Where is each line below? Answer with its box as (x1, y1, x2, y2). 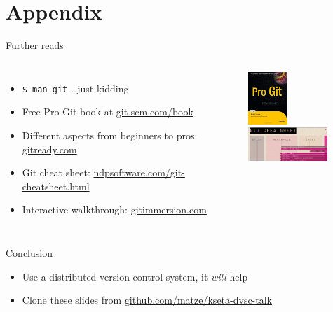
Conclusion (6, 245, 53, 260)
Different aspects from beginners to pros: (22, 127, 198, 142)
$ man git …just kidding (22, 80, 129, 95)
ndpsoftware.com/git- (93, 165, 185, 180)
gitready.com (22, 141, 77, 156)
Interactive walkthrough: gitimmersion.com (22, 202, 207, 217)
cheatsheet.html (22, 178, 90, 193)
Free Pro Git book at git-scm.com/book (22, 104, 193, 119)
